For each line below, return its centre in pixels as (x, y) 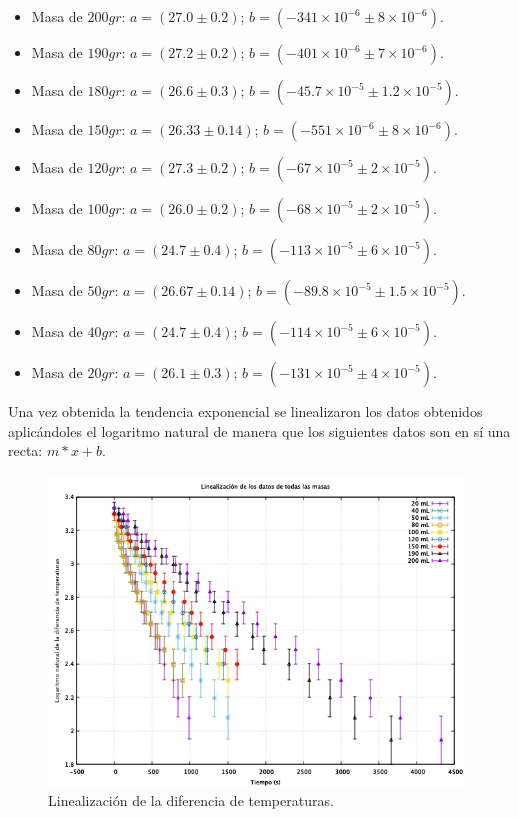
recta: (25, 450)
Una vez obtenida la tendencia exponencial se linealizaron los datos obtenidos (245, 411)
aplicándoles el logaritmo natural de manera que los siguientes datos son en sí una (259, 430)
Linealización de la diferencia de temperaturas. (191, 800)
